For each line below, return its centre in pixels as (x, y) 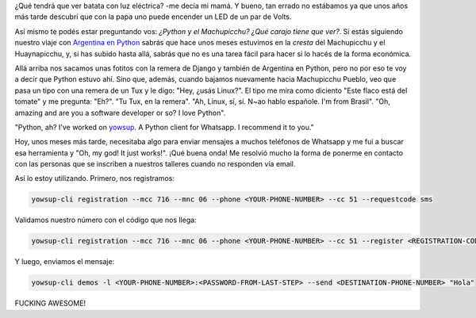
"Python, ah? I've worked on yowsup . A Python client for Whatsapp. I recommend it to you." (165, 127)
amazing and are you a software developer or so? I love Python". (120, 113)
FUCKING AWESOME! (50, 303)
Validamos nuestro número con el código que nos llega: (106, 220)
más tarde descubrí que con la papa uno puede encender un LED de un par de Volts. (153, 17)
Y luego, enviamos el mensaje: (65, 262)
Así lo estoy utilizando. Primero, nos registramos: (94, 178)
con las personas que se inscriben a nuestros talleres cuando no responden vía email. (155, 164)
